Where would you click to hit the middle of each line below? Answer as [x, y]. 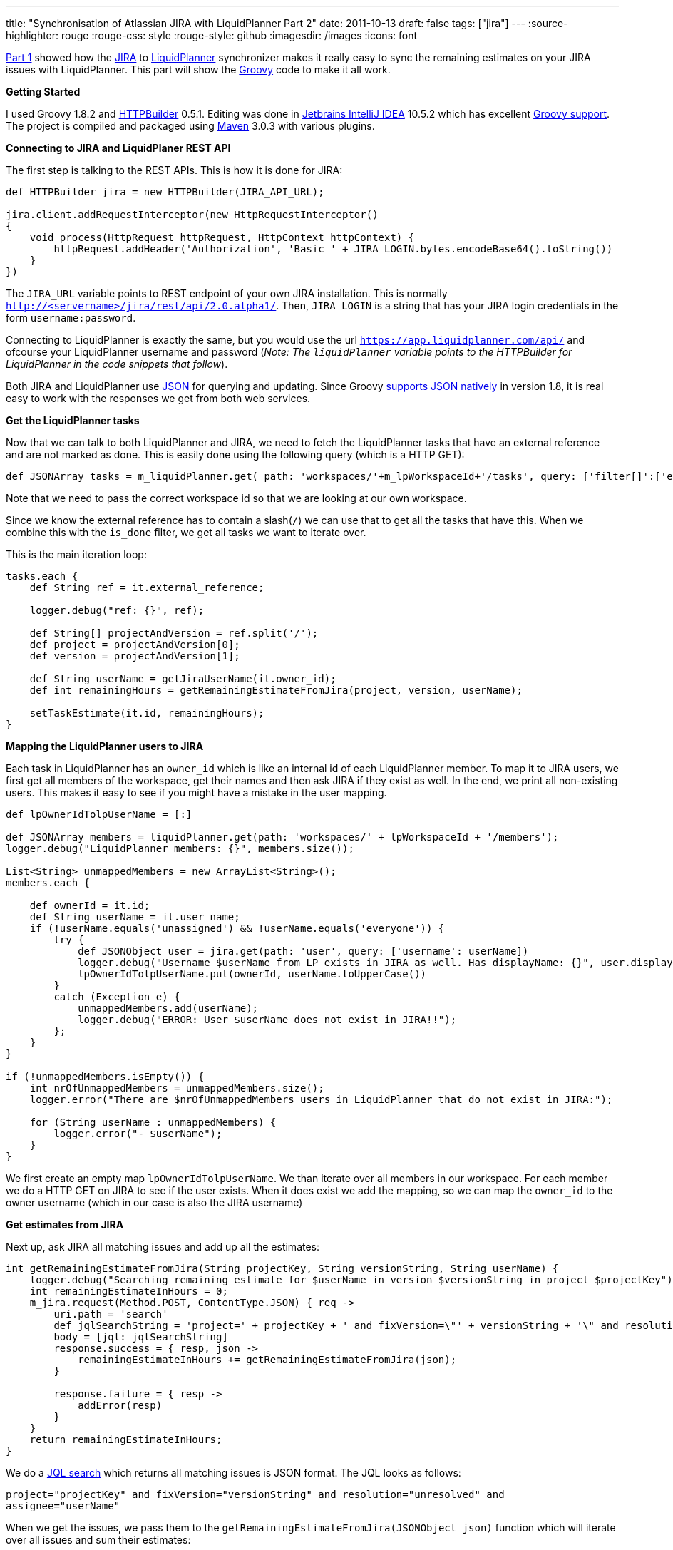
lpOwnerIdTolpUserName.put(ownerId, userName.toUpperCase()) [252, 974]
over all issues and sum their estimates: [98, 1540]
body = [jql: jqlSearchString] [141, 1337]
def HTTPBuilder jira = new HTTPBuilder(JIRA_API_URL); [165, 192]
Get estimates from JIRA [65, 1225]
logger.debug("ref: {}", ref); [117, 610]
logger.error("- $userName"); [138, 1134]
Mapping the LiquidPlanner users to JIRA [105, 746]
